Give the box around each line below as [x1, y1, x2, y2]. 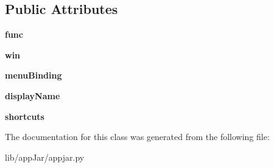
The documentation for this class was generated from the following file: [5, 130, 270, 143]
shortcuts [5, 110, 44, 122]
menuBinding [5, 69, 62, 82]
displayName [5, 89, 60, 102]
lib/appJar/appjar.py [5, 150, 85, 163]
